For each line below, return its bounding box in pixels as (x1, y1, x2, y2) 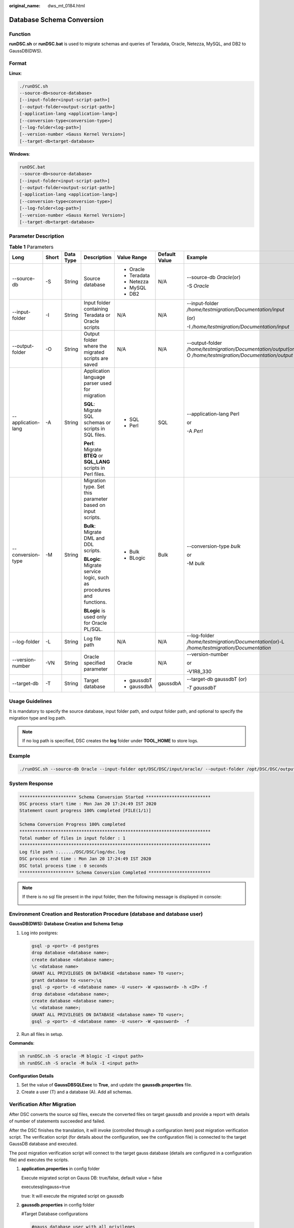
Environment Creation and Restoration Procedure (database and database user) (9, 911, 203, 918)
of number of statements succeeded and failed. (9, 1118, 105, 1124)
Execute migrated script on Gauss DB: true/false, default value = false (21, 1174, 163, 1181)
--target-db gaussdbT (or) (186, 676, 247, 682)
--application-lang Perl (186, 411, 240, 417)
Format (9, 60, 27, 67)
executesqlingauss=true (21, 1184, 71, 1190)
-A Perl (186, 428, 203, 434)
